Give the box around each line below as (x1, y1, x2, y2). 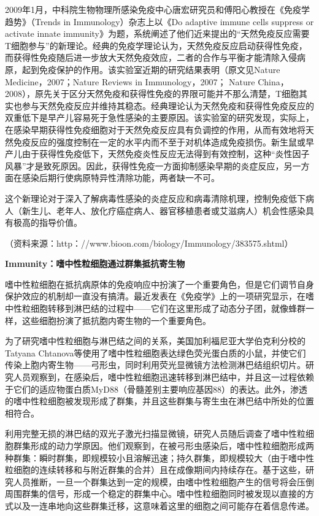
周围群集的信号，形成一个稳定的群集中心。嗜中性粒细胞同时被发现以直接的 (5, 487, 306, 500)
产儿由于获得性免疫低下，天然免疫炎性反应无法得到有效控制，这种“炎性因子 (5, 147, 310, 160)
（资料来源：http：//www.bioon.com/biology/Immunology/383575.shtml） (5, 236, 293, 249)
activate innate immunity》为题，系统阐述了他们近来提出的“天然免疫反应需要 (5, 27, 310, 40)
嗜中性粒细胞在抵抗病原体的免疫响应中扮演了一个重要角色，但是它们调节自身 (5, 277, 314, 290)
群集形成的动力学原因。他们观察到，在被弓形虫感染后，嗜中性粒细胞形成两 (13, 439, 314, 452)
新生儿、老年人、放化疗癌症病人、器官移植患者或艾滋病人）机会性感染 (21, 204, 306, 217)
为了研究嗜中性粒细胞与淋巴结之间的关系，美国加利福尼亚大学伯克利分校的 (5, 334, 306, 347)
